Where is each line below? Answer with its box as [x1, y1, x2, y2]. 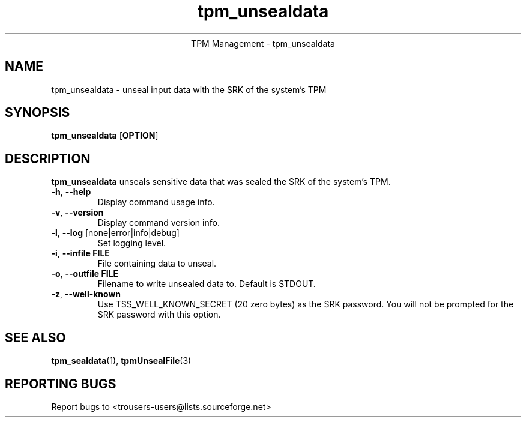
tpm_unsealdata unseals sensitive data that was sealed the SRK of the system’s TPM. [51, 176, 391, 187]
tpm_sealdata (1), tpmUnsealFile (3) [51, 355, 192, 366]
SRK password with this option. [97, 309, 221, 320]
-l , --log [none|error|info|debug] [51, 228, 180, 238]
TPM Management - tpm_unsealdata [191, 38, 335, 49]
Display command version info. [97, 217, 220, 228]
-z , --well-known [51, 289, 121, 300]
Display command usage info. [97, 197, 215, 208]
